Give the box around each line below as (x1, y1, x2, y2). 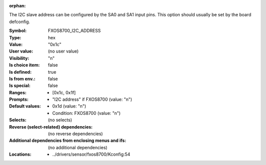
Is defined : (9, 69, 32, 75)
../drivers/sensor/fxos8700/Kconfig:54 (52, 151, 131, 157)
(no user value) (48, 48, 79, 54)
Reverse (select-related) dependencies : (9, 124, 93, 130)
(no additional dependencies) (48, 144, 108, 150)
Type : (9, 34, 22, 40)
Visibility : (9, 55, 30, 61)
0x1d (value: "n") (52, 103, 86, 109)
